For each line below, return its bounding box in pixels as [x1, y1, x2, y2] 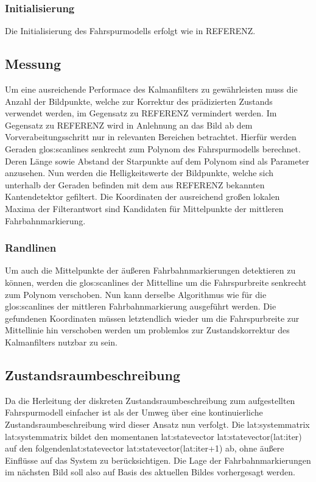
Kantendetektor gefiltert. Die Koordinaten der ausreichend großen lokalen [5, 190, 280, 203]
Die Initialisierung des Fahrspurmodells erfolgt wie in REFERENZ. [5, 24, 256, 37]
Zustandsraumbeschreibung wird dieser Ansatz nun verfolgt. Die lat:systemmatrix [5, 417, 310, 430]
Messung [5, 54, 61, 73]
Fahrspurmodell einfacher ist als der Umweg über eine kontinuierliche [5, 406, 263, 419]
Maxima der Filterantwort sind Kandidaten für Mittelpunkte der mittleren [5, 202, 284, 214]
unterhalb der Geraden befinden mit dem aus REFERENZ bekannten [5, 178, 265, 191]
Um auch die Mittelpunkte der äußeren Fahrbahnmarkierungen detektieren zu [5, 264, 296, 277]
